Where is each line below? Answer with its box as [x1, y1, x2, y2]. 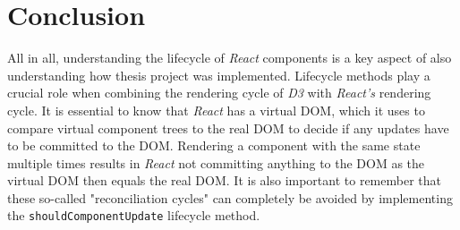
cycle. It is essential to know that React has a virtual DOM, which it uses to [7, 100, 425, 119]
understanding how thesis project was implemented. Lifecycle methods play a [7, 65, 430, 84]
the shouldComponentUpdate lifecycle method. [7, 206, 260, 225]
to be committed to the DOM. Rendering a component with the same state [7, 136, 421, 155]
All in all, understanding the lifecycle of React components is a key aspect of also [7, 48, 452, 67]
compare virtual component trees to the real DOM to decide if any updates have [7, 118, 449, 137]
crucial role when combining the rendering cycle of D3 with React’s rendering [7, 83, 431, 102]
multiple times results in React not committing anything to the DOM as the [7, 153, 425, 172]
